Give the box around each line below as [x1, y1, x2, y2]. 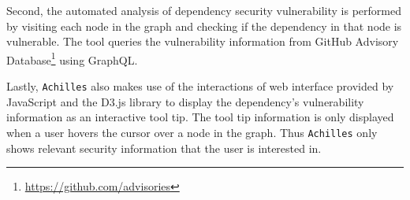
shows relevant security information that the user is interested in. [6, 139, 322, 156]
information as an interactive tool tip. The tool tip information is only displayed [6, 109, 394, 125]
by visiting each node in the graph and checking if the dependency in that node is [6, 17, 402, 34]
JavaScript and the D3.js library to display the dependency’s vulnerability [6, 93, 364, 109]
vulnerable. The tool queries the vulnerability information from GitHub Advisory [6, 33, 399, 50]
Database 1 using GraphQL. [6, 49, 138, 68]
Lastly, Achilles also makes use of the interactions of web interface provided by [6, 78, 394, 94]
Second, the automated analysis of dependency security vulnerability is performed [6, 2, 402, 18]
